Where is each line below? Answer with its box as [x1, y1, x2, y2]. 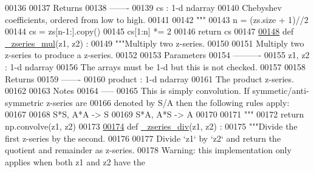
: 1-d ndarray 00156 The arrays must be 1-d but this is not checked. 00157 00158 [5, 60, 306, 73]
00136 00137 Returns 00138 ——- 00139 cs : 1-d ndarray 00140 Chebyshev [5, 1, 282, 13]
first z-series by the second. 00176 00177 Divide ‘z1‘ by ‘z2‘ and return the [5, 131, 281, 144]
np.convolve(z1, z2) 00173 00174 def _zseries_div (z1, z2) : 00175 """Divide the [5, 119, 298, 132]
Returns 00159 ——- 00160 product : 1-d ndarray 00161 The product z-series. [5, 72, 294, 85]
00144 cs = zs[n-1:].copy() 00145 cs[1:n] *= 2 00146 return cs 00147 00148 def [5, 25, 294, 38]
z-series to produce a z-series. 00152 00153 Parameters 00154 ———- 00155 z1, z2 [5, 48, 310, 61]
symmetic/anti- [252, 84, 309, 97]
